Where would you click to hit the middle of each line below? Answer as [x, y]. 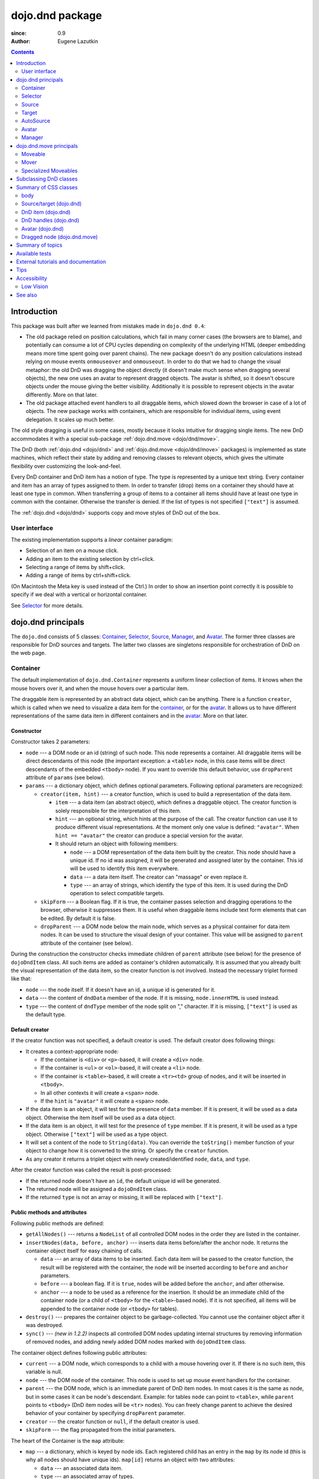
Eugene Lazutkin [78, 41]
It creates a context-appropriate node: [72, 1051]
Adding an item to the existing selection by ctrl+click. [90, 558]
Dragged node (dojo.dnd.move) [60, 237]
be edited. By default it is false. [78, 918]
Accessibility [32, 278]
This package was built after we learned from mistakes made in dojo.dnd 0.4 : [108, 326]
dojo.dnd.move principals [47, 146]
